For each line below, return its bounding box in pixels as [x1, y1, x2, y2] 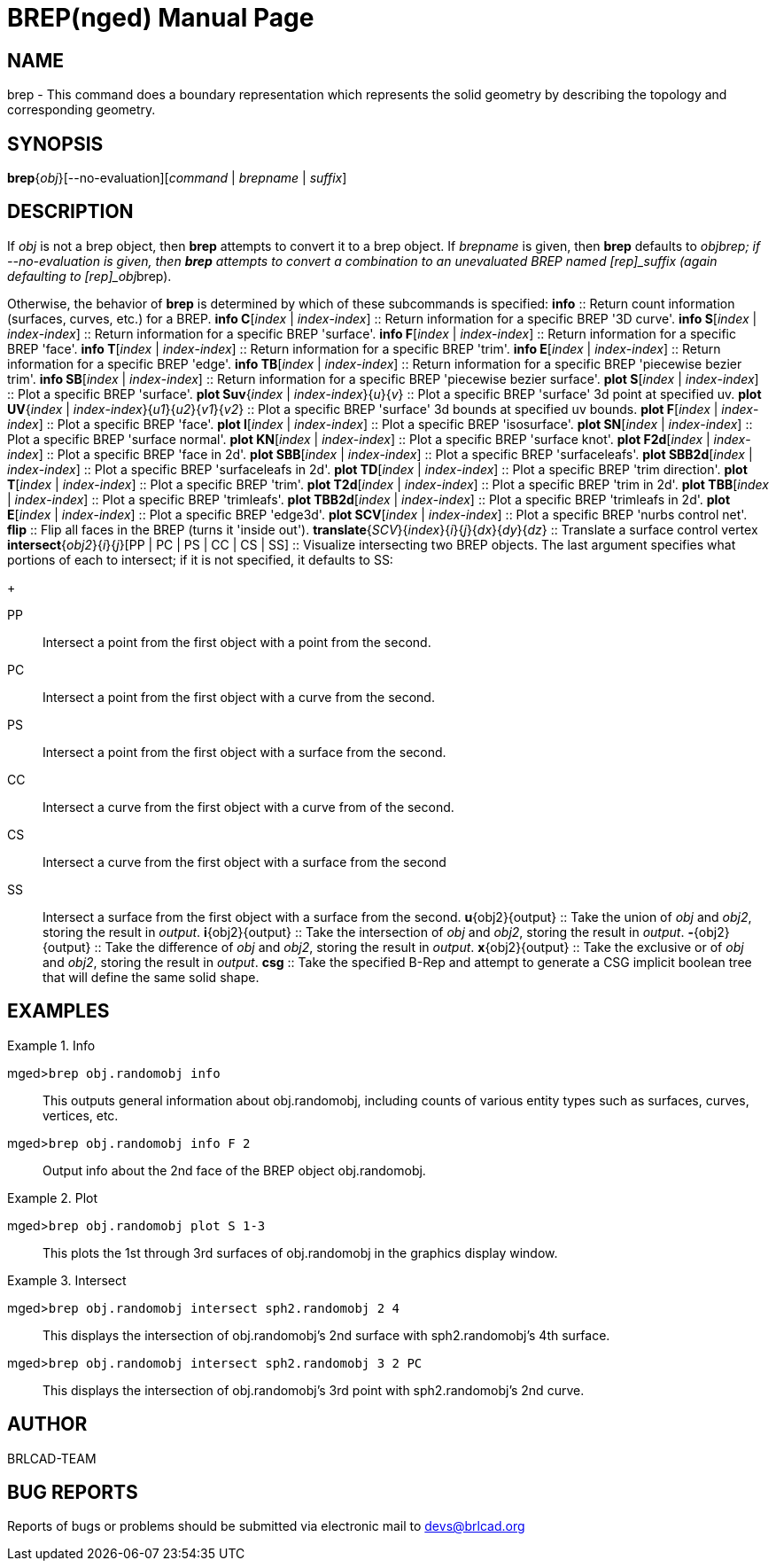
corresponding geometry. [7, 102, 156, 118]
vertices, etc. [43, 1107, 119, 1123]
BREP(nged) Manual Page [7, 3, 314, 33]
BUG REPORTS [7, 1480, 138, 1503]
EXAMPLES [7, 1000, 110, 1023]
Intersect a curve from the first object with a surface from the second [43, 854, 446, 870]
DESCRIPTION [7, 200, 134, 223]
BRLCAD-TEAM [7, 1450, 97, 1466]
